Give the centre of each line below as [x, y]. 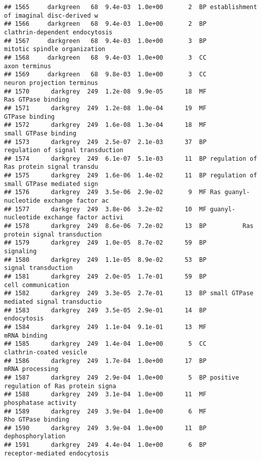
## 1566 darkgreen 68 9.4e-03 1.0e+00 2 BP [105, 24]
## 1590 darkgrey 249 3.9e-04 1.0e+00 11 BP [105, 428]
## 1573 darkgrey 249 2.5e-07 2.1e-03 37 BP [105, 142]
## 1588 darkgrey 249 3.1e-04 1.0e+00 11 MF [105, 395]
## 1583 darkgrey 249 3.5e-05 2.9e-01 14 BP [105, 310]
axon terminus [28, 66]
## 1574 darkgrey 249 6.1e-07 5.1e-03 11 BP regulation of [131, 158]
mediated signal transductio [53, 302]
